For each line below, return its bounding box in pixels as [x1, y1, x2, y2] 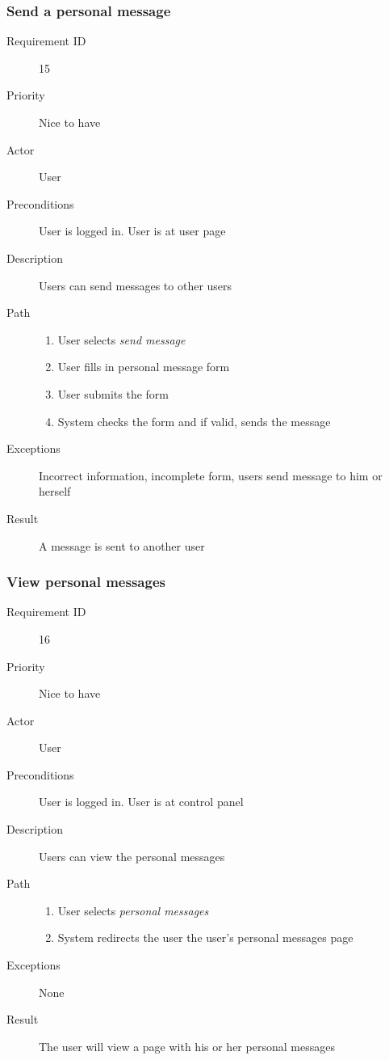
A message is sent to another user [39, 537, 205, 554]
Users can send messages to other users [39, 277, 232, 294]
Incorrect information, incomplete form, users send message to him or [39, 467, 383, 484]
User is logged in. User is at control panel [39, 793, 244, 810]
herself [39, 483, 71, 500]
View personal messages [6, 572, 165, 592]
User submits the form [57, 385, 169, 402]
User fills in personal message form [57, 358, 230, 375]
